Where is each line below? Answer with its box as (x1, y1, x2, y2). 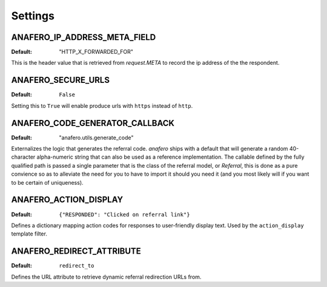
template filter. (11, 230, 48, 237)
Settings (11, 9, 54, 22)
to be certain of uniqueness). (11, 179, 84, 186)
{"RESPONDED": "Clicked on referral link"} (59, 211, 190, 218)
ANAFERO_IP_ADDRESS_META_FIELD (11, 32, 156, 42)
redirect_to (59, 262, 94, 269)
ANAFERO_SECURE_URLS (11, 75, 110, 85)
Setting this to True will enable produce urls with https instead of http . (11, 102, 193, 109)
